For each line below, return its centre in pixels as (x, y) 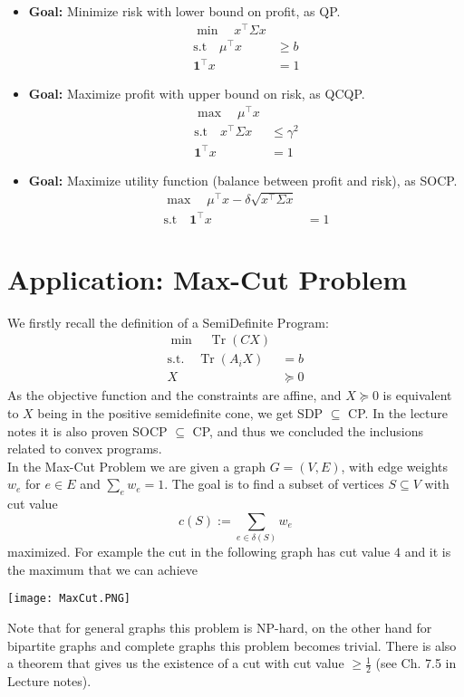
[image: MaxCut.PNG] (69, 599)
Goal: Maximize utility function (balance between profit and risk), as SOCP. (243, 180)
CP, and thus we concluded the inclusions (308, 430)
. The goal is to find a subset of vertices (274, 484)
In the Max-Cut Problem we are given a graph (136, 466)
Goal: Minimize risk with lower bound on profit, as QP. (184, 11)
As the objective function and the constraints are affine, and (174, 395)
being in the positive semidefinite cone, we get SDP (180, 413)
